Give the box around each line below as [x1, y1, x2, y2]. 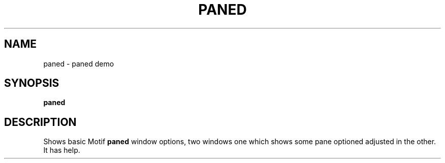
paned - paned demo [43, 59, 114, 68]
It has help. [43, 146, 80, 155]
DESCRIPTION [4, 115, 77, 128]
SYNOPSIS [4, 77, 59, 90]
